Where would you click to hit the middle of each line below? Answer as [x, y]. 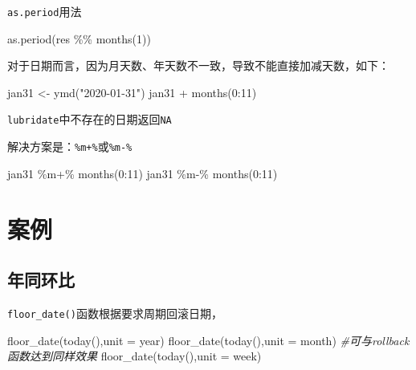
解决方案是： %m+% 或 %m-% [70, 146]
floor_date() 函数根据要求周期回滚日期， [115, 313]
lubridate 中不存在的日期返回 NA [90, 119]
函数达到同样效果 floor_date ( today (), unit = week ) [135, 356]
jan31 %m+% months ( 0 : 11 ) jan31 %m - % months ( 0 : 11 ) [143, 173]
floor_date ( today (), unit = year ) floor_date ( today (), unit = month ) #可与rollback [208, 340]
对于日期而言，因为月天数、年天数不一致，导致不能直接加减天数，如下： [198, 65]
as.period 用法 [45, 11]
